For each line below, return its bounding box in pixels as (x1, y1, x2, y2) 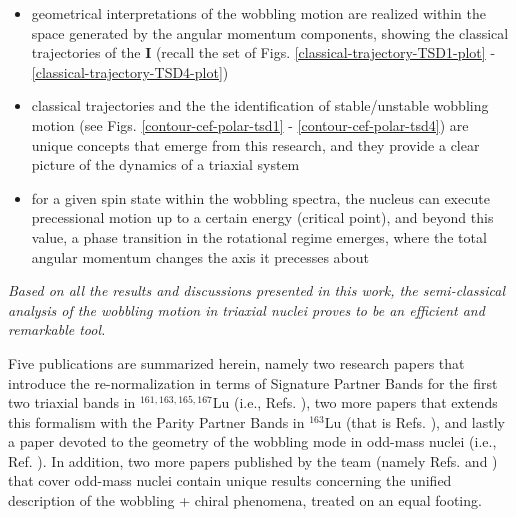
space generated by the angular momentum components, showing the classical (31, 22, 509, 43)
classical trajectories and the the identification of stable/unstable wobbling (31, 95, 489, 116)
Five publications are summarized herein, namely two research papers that (8, 352, 465, 373)
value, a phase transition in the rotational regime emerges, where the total (31, 226, 487, 247)
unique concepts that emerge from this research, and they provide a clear (31, 134, 480, 155)
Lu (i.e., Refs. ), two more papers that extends (212, 392, 498, 413)
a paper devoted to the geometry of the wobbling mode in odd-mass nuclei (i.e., (8, 431, 497, 452)
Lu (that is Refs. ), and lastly (324, 411, 506, 432)
